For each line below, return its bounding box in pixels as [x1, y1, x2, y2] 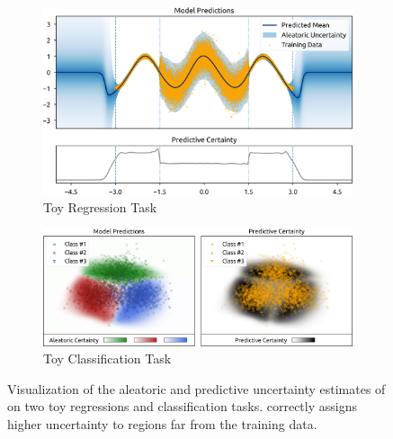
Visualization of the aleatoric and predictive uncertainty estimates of [7, 379, 386, 398]
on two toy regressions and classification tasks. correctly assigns [7, 397, 357, 416]
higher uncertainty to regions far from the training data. [7, 414, 317, 433]
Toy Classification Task [43, 349, 172, 368]
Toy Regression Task [43, 197, 157, 216]
